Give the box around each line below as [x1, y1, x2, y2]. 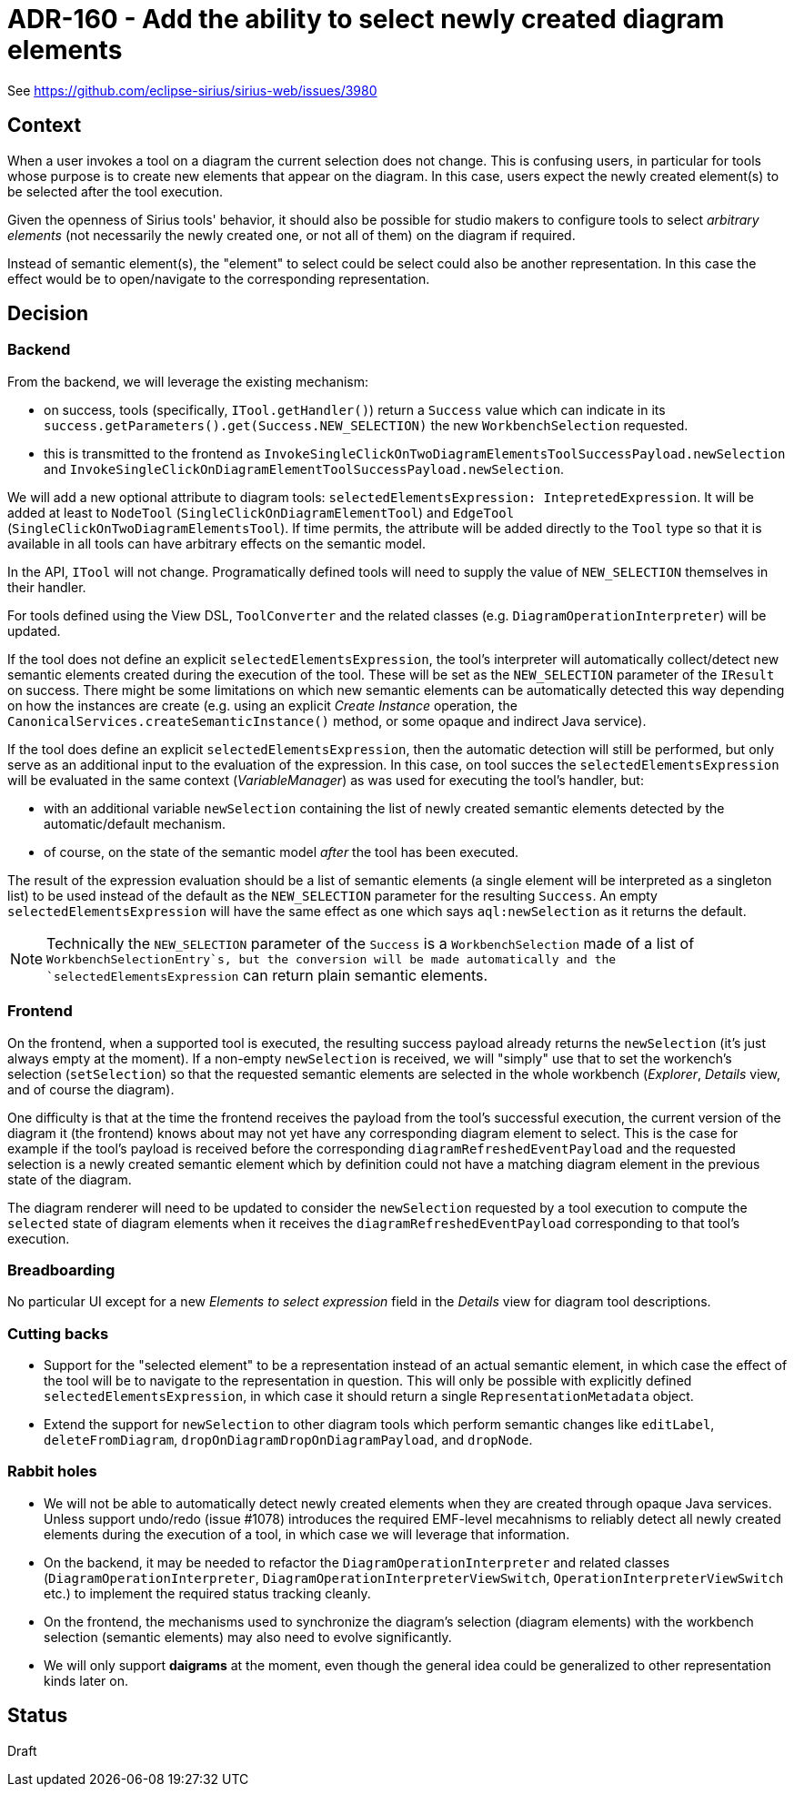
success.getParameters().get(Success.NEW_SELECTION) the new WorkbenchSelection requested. [44, 417, 688, 433]
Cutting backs [7, 1324, 109, 1343]
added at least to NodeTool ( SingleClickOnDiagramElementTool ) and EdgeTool [7, 504, 515, 520]
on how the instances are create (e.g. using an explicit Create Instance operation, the [7, 697, 518, 713]
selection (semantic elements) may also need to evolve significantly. [44, 1628, 452, 1645]
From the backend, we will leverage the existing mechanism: [7, 373, 368, 389]
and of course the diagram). [7, 1081, 175, 1097]
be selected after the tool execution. [7, 183, 224, 199]
